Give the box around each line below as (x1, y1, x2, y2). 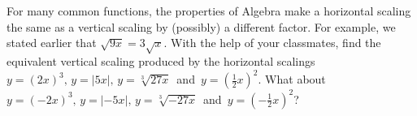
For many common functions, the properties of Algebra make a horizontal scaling (7, 2, 411, 19)
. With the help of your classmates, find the (163, 34, 381, 51)
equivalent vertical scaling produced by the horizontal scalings (7, 52, 315, 69)
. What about (258, 71, 326, 88)
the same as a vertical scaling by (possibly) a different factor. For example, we (7, 18, 396, 35)
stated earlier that (7, 34, 97, 51)
